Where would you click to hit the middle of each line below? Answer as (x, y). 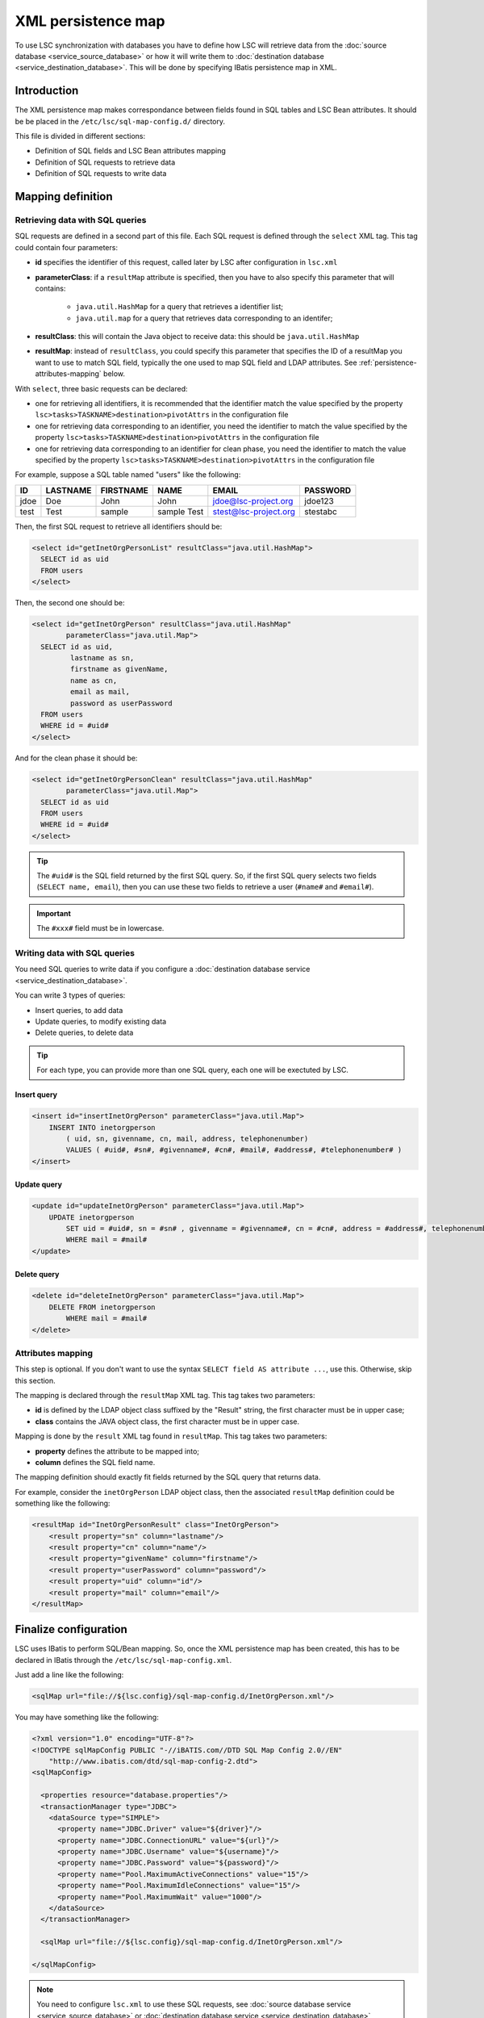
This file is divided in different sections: (80, 136)
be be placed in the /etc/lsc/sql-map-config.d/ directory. (120, 121)
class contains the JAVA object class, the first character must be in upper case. (167, 1421)
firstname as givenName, (119, 669)
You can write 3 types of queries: (70, 995)
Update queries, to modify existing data (101, 1021)
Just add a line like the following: (69, 1675)
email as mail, (100, 692)
